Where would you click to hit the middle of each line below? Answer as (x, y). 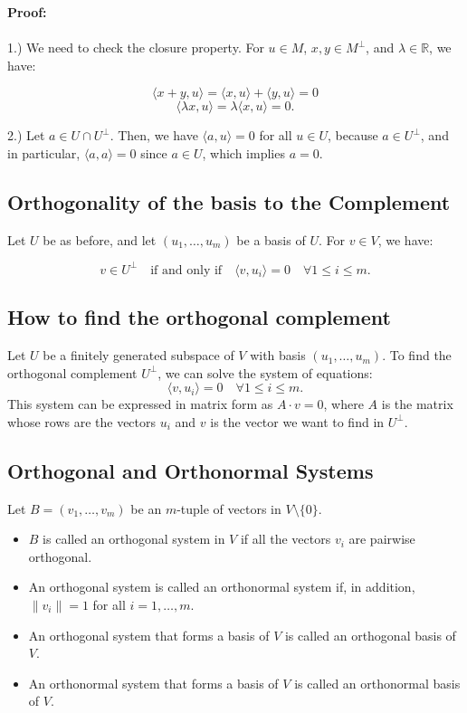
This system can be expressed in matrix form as (140, 404)
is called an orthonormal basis (377, 683)
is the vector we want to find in (297, 421)
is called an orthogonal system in (134, 539)
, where (343, 404)
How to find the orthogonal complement (199, 317)
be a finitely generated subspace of (138, 355)
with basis (278, 355)
